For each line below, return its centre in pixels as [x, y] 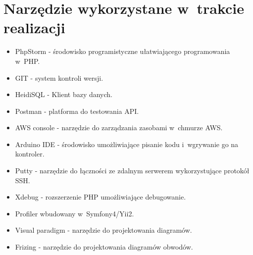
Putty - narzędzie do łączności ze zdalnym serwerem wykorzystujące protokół [132, 171]
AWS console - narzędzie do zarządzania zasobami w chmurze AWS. [119, 127]
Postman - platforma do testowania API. [77, 111]
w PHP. [27, 61]
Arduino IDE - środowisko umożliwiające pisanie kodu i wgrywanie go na [127, 144]
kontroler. [30, 154]
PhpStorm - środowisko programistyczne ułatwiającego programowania [123, 51]
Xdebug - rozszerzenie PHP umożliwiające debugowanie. [101, 197]
